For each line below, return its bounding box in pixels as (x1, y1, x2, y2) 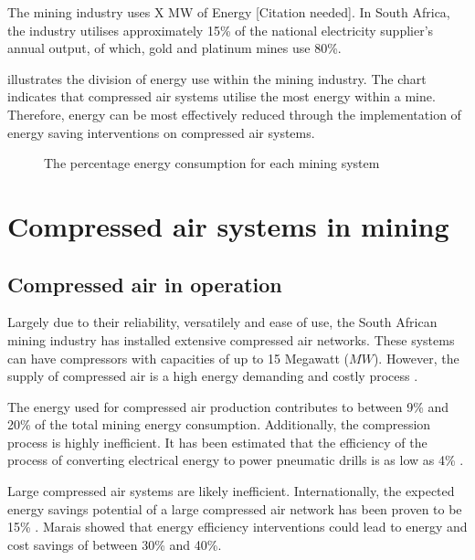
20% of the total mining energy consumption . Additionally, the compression (7, 415, 431, 434)
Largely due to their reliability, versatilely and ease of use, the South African (7, 312, 438, 332)
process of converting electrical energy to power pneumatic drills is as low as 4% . (7, 450, 464, 470)
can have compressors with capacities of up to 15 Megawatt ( (7, 348, 350, 367)
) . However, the (373, 348, 459, 367)
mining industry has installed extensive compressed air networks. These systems (7, 330, 455, 349)
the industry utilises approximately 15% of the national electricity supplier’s (7, 20, 434, 39)
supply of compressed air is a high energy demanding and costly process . (7, 366, 418, 386)
